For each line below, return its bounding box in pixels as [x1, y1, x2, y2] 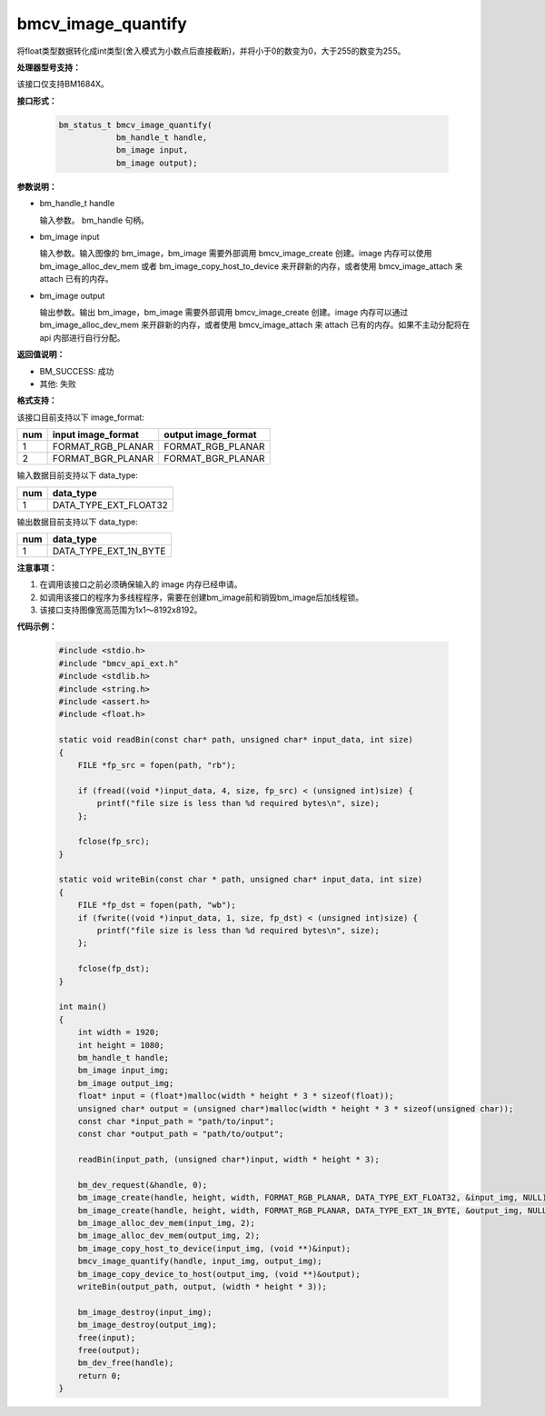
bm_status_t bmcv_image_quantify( [58, 119, 213, 130]
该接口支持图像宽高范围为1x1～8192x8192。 [39, 604, 203, 615]
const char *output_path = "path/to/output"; [77, 1129, 284, 1140]
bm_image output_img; [77, 1078, 174, 1088]
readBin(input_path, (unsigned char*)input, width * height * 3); [77, 1154, 381, 1165]
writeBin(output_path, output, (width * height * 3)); [77, 1281, 327, 1291]
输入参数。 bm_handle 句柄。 [39, 214, 150, 225]
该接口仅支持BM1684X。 [16, 78, 109, 90]
